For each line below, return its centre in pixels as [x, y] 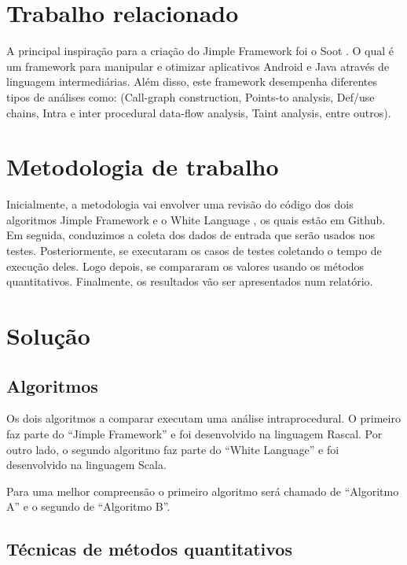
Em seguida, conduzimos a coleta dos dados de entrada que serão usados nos [191, 235]
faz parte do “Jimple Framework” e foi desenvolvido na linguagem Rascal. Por [194, 433]
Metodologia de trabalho [143, 166]
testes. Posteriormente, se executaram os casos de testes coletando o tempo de [194, 250]
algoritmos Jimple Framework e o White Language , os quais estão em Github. [196, 219]
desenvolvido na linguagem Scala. [86, 465]
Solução [48, 335]
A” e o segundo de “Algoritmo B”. [88, 506]
